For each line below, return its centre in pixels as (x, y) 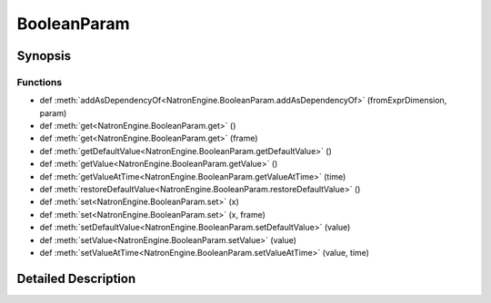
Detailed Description (76, 278)
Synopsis (44, 56)
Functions (40, 82)
